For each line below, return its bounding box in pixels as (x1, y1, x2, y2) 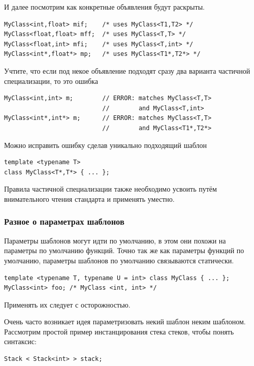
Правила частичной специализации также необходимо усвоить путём (4, 184, 217, 194)
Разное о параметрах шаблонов (4, 215, 124, 228)
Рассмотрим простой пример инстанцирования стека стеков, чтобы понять (4, 326, 234, 337)
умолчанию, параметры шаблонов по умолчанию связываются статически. (4, 255, 234, 265)
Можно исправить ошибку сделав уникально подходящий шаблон (4, 139, 207, 150)
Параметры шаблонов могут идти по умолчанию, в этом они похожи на (4, 235, 226, 246)
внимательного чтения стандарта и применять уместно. (4, 193, 175, 204)
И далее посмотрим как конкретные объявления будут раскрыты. (4, 2, 205, 12)
